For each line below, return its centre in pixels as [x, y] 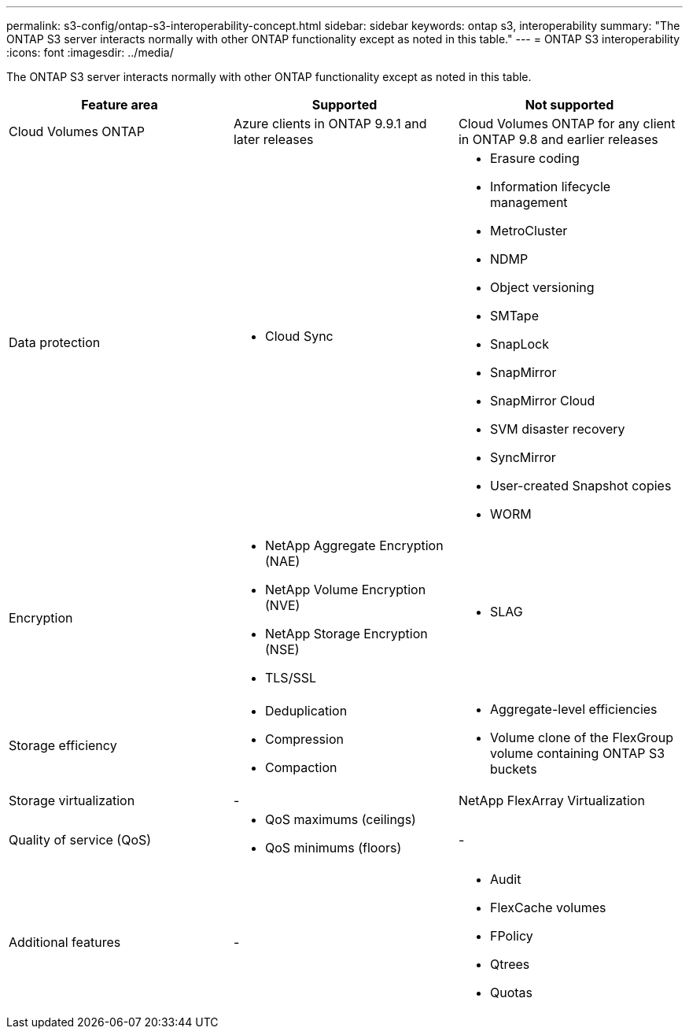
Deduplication [306, 711]
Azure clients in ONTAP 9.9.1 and [330, 124]
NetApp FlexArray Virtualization [551, 800]
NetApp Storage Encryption [346, 634]
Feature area [120, 105]
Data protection [55, 342]
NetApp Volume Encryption [345, 590]
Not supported [569, 105]
